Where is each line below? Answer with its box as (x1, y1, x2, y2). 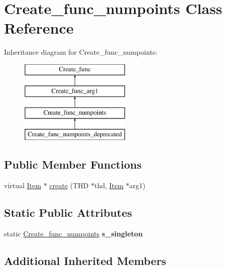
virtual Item (4, 180, 41, 190)
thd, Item (94, 180, 124, 190)
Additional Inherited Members (4, 252, 166, 268)
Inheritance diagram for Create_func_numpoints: (4, 47, 158, 57)
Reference (4, 18, 74, 38)
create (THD (49, 180, 89, 190)
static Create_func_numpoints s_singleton (4, 228, 143, 238)
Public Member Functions (4, 157, 142, 172)
